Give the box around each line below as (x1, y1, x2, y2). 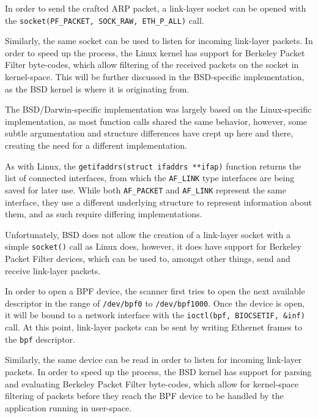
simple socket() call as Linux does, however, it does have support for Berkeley (5, 240, 301, 253)
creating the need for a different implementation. (5, 139, 188, 151)
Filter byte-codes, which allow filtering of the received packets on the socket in (5, 58, 299, 71)
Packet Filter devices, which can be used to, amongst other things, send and (5, 252, 290, 264)
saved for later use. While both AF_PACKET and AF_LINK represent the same (5, 183, 286, 196)
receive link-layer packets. (5, 264, 101, 277)
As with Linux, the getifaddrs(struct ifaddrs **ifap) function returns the (5, 159, 301, 172)
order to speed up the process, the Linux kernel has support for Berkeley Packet (5, 46, 305, 59)
